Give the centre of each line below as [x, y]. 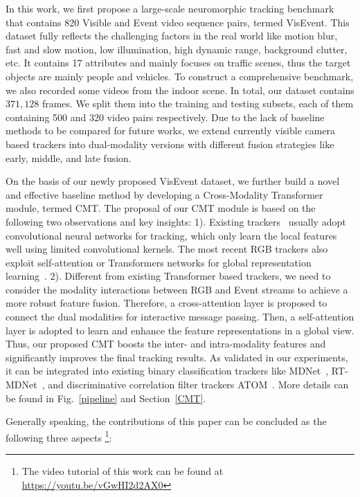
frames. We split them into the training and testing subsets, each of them [198, 103]
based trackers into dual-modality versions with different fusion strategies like [170, 144]
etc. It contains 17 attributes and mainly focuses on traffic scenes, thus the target [178, 63]
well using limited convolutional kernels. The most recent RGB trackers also [167, 249]
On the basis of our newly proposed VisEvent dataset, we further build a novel [173, 181]
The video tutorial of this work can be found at [123, 471]
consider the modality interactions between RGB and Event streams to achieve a [177, 289]
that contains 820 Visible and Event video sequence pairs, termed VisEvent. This [178, 22]
